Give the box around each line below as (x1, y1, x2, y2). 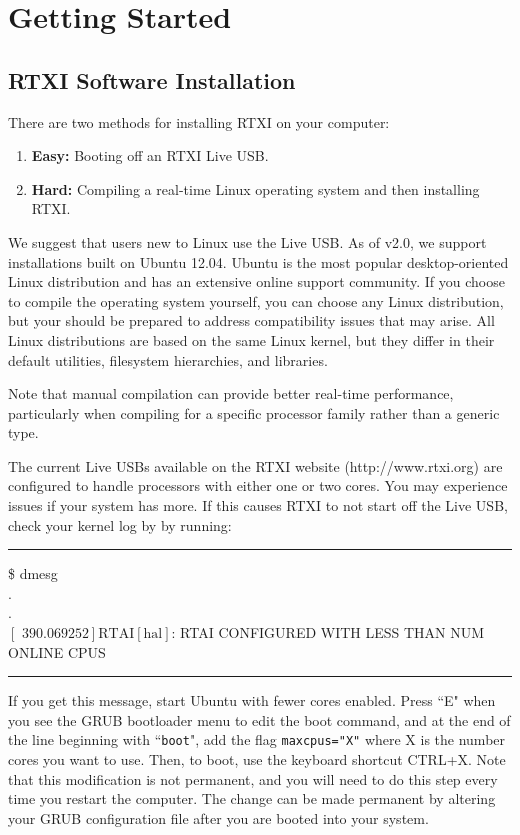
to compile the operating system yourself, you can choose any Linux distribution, (8, 290, 504, 311)
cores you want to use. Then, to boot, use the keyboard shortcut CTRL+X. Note (8, 749, 506, 770)
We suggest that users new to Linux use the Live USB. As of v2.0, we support (8, 231, 487, 252)
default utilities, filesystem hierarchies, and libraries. (8, 349, 328, 370)
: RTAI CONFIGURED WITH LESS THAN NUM (171, 622, 485, 643)
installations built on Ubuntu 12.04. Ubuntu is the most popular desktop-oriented (8, 251, 509, 272)
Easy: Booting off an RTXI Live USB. (31, 145, 269, 166)
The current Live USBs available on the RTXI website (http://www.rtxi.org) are (8, 455, 503, 476)
